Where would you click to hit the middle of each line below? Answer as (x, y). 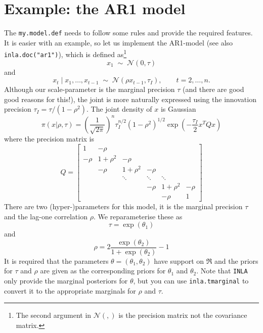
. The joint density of (119, 109)
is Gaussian (178, 109)
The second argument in (54, 315)
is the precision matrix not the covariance (183, 315)
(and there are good (213, 89)
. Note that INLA (222, 271)
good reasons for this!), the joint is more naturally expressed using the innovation (130, 99)
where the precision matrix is (49, 138)
